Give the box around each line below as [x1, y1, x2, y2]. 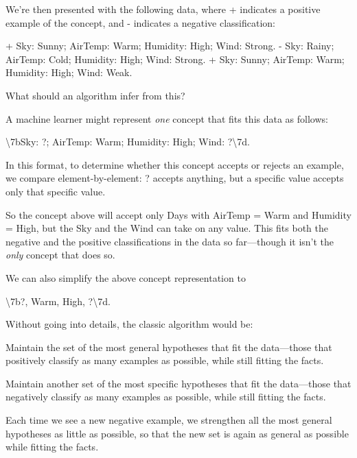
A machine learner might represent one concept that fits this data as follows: [5, 111, 328, 125]
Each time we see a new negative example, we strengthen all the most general [5, 413, 332, 427]
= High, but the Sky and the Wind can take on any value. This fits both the [5, 221, 328, 235]
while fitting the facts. [5, 439, 99, 454]
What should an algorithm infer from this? [5, 88, 185, 102]
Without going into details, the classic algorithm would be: [5, 317, 253, 331]
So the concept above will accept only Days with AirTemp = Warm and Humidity [5, 207, 352, 221]
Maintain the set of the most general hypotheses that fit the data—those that [5, 339, 332, 354]
